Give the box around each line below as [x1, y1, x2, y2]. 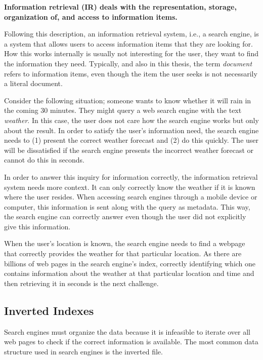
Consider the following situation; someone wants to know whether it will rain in [4, 95, 251, 105]
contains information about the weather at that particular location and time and [4, 268, 254, 278]
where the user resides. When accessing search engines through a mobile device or [4, 191, 257, 202]
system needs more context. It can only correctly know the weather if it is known [4, 181, 255, 192]
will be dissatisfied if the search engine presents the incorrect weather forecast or [4, 144, 254, 155]
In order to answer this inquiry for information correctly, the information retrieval [4, 171, 258, 182]
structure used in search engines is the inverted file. [4, 346, 163, 356]
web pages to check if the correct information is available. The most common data [4, 336, 258, 347]
